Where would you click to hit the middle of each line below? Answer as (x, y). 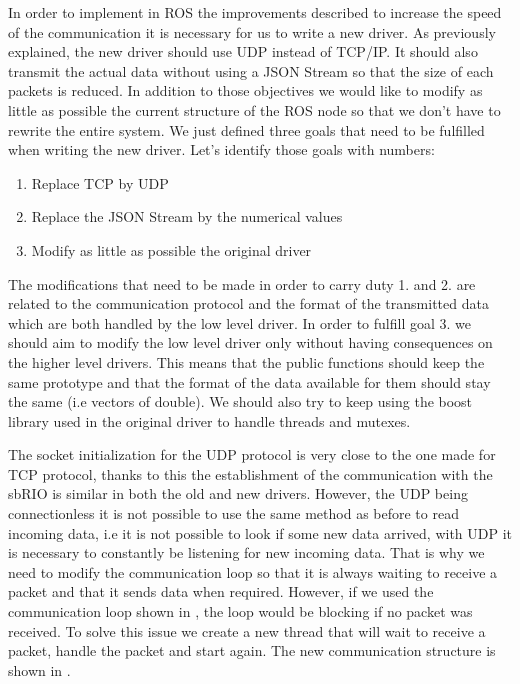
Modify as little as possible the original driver (171, 249)
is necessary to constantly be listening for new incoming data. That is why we (246, 552)
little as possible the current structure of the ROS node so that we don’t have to (254, 109)
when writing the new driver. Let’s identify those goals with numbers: (221, 149)
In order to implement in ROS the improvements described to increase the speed (255, 12)
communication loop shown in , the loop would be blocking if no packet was (240, 611)
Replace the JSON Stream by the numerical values (187, 216)
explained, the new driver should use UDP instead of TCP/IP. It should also (243, 51)
